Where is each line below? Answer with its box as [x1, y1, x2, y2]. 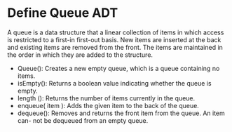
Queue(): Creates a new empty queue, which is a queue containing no [17, 64, 220, 72]
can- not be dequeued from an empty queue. [17, 116, 149, 124]
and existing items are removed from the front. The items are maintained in [7, 43, 223, 51]
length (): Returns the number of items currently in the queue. [17, 93, 196, 103]
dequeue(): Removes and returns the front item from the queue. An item [17, 109, 226, 117]
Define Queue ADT [7, 5, 118, 21]
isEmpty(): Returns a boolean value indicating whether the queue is [17, 79, 212, 87]
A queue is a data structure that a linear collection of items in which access [7, 28, 224, 37]
